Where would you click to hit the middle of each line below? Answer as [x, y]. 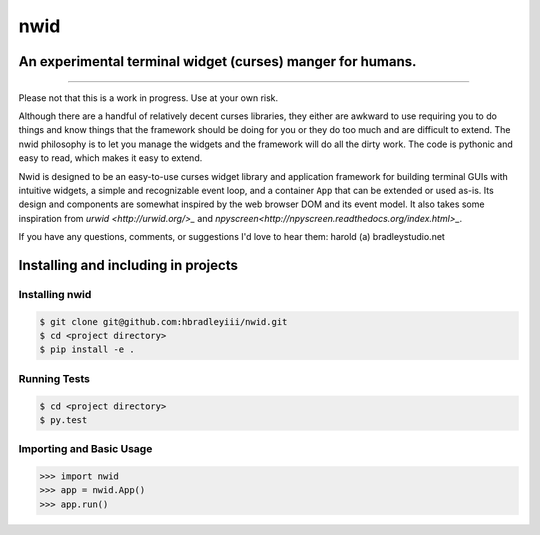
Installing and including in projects [128, 265]
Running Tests [54, 378]
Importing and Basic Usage [85, 449]
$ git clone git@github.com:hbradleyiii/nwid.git [163, 321]
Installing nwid [55, 294]
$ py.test [63, 419]
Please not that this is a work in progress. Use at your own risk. [148, 97]
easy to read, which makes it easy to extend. [110, 158]
